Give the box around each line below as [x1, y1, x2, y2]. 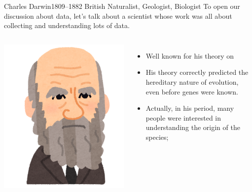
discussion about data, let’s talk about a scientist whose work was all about [4, 10, 232, 21]
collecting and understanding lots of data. [4, 20, 130, 31]
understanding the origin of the [145, 122, 240, 132]
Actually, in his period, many [145, 103, 234, 113]
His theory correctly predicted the [145, 67, 249, 77]
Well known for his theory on [145, 50, 234, 61]
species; [145, 131, 169, 142]
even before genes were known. [145, 86, 238, 96]
